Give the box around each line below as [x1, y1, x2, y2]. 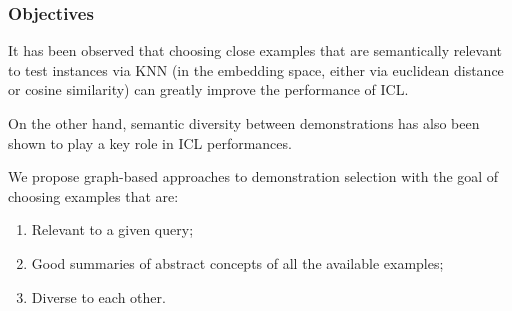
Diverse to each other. [31, 286, 166, 307]
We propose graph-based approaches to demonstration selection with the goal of [8, 166, 499, 187]
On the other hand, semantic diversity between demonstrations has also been [8, 113, 480, 133]
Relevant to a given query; [31, 219, 194, 240]
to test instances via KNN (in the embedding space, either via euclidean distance [8, 59, 504, 80]
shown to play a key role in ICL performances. [8, 132, 292, 153]
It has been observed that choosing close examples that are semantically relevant [8, 40, 503, 61]
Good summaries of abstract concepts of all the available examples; [31, 252, 444, 273]
